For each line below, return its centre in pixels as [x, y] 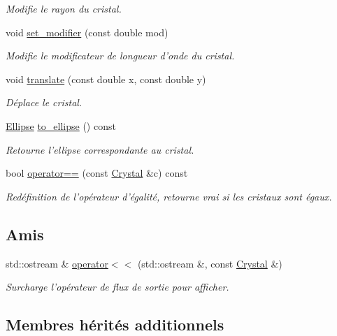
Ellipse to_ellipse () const [61, 125]
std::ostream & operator [57, 263]
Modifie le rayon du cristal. [64, 8]
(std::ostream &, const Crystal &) [210, 263]
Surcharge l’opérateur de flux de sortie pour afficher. [117, 287]
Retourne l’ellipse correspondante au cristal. [100, 149]
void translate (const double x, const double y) [106, 79]
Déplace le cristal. [44, 102]
